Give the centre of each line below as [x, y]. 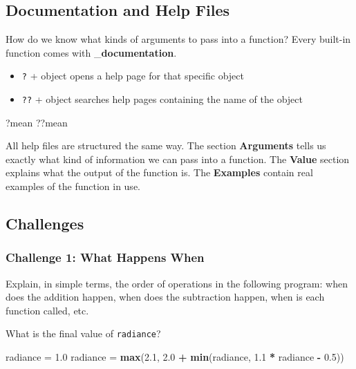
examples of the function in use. [73, 186]
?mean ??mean [37, 122]
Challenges [45, 224]
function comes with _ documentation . [91, 52]
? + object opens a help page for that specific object [133, 76]
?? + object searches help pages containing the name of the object [162, 99]
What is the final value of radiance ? [83, 333]
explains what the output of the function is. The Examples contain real [159, 172]
